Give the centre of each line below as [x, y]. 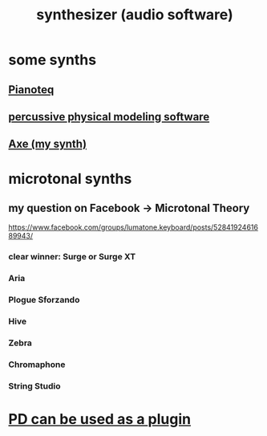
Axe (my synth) [47, 144]
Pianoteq [31, 90]
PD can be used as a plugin [99, 419]
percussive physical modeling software [109, 117]
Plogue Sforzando [44, 300]
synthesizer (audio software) [135, 15]
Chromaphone [37, 365]
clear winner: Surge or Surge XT [72, 257]
